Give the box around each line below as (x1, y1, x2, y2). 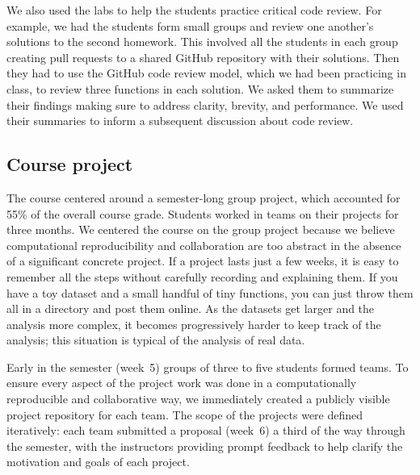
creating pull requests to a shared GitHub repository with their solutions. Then (6, 48, 400, 65)
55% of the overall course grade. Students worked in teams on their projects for (6, 205, 399, 222)
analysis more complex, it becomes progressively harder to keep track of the (6, 315, 381, 332)
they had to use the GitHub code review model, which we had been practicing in (6, 65, 406, 81)
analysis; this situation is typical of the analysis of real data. (6, 331, 305, 348)
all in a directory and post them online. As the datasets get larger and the (6, 300, 375, 317)
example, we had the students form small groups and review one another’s (6, 17, 374, 34)
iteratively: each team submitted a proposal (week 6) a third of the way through (6, 422, 405, 439)
